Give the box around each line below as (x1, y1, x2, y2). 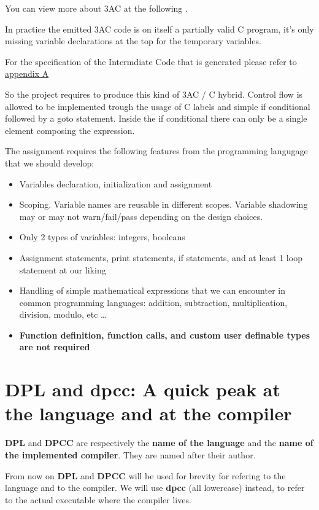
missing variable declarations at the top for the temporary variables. (5, 34, 261, 47)
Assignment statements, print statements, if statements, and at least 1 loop (19, 251, 302, 264)
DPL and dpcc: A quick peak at (5, 377, 281, 402)
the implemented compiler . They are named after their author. (5, 448, 256, 461)
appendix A (5, 67, 49, 80)
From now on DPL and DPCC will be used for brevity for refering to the (5, 469, 286, 482)
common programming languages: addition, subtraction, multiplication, (19, 296, 288, 308)
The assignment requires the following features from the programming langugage (5, 144, 308, 157)
